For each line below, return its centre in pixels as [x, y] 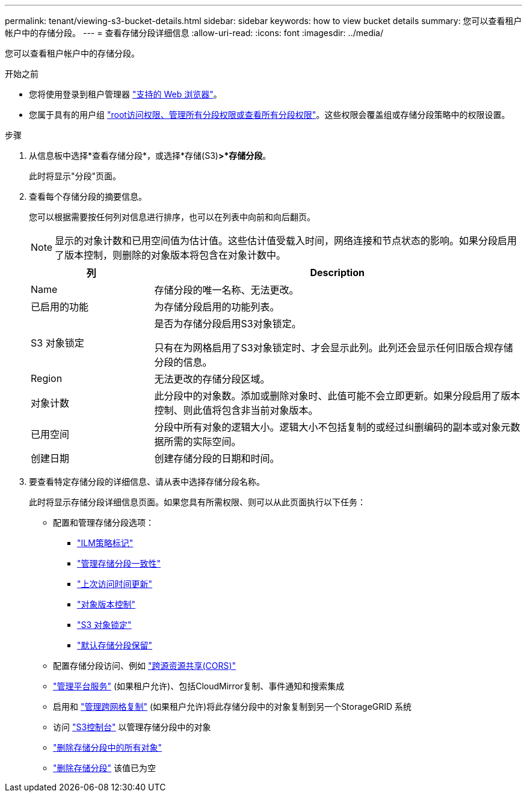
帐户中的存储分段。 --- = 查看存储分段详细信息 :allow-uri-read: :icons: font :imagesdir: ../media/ [194, 33]
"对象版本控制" [106, 604]
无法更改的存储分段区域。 [212, 379]
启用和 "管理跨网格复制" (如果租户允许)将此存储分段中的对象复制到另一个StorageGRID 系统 [233, 706]
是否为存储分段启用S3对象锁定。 [228, 324]
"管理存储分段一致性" [119, 563]
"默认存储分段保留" [115, 645]
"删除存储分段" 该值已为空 [104, 768]
